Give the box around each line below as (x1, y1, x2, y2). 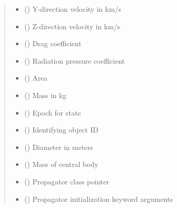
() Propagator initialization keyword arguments (24, 193, 173, 204)
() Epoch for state (24, 107, 81, 118)
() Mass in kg (24, 89, 67, 100)
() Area (24, 72, 48, 83)
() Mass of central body (24, 159, 99, 169)
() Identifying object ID (24, 124, 99, 135)
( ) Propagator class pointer (24, 176, 109, 186)
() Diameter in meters (24, 141, 93, 152)
